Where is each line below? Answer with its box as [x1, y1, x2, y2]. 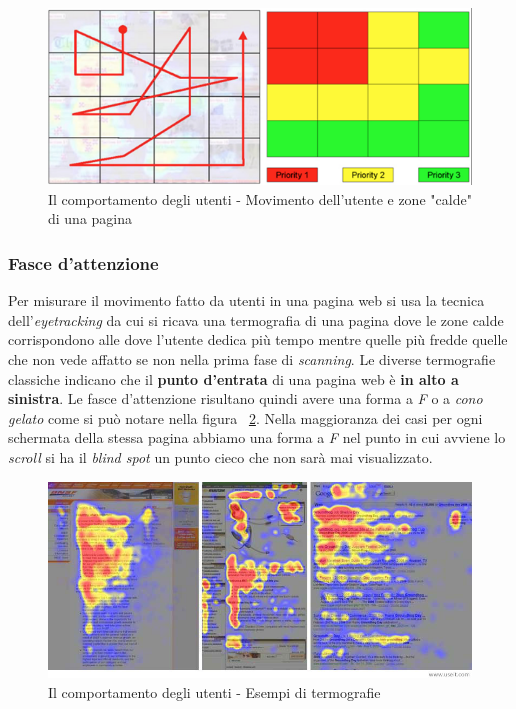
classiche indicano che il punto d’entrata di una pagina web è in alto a [8, 368, 459, 389]
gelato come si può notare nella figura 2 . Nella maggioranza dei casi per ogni [8, 407, 483, 428]
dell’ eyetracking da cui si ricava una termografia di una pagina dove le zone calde [8, 309, 504, 330]
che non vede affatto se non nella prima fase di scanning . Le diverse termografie [8, 348, 496, 369]
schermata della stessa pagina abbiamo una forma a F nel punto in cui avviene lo [8, 427, 506, 448]
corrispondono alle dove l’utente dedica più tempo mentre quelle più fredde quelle [8, 329, 508, 350]
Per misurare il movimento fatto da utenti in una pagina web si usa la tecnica [8, 290, 485, 311]
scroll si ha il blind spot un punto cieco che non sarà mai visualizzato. [8, 446, 433, 467]
